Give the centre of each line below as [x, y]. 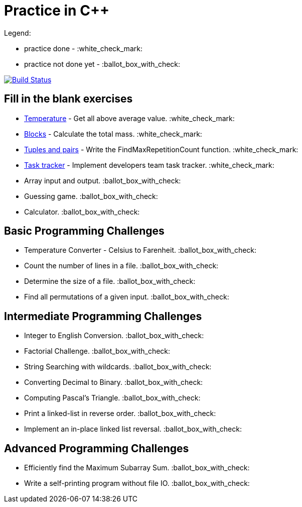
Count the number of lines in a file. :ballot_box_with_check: [121, 266]
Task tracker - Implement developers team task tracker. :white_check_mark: [149, 165]
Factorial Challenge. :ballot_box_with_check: [97, 351]
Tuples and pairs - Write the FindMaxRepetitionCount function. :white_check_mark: [161, 149]
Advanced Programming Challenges [97, 448]
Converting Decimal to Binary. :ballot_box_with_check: [114, 382]
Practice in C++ [57, 11]
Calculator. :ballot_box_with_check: [82, 212]
